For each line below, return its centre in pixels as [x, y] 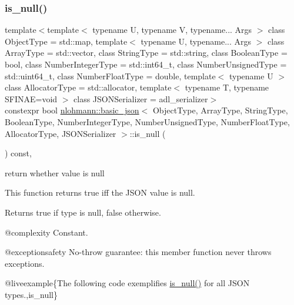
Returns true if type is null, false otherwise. [83, 212]
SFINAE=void [31, 98]
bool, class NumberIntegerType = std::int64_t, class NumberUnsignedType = [146, 64]
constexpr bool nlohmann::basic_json [72, 110]
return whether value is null [55, 172]
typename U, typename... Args [196, 41]
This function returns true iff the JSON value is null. [100, 192]
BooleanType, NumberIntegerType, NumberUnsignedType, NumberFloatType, [147, 121]
